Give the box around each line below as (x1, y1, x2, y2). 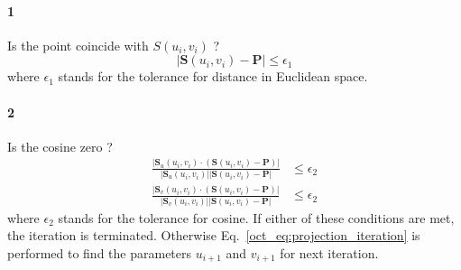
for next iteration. (280, 243, 379, 262)
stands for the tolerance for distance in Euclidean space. (58, 67, 368, 86)
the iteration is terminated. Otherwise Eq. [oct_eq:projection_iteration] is (7, 226, 420, 245)
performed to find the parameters (7, 243, 192, 262)
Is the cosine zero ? (7, 136, 113, 155)
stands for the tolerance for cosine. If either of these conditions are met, (58, 208, 455, 227)
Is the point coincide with (7, 35, 149, 54)
